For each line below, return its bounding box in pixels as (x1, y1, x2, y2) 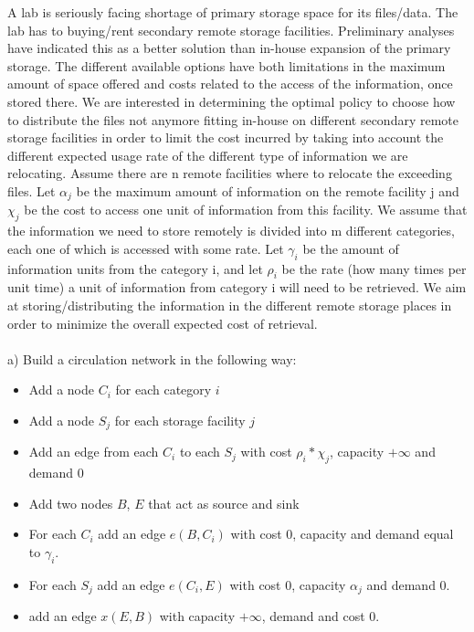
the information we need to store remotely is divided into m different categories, (7, 221, 455, 240)
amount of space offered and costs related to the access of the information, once (7, 74, 453, 93)
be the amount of (302, 238, 399, 258)
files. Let (7, 181, 56, 200)
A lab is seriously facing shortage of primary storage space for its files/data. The (7, 3, 458, 21)
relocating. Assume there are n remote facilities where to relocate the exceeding (7, 163, 452, 183)
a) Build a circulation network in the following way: (7, 349, 297, 368)
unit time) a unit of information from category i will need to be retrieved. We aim (7, 278, 467, 297)
